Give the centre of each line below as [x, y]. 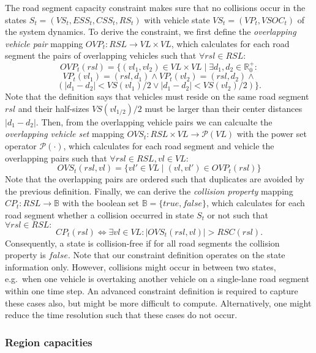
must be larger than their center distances [224, 108]
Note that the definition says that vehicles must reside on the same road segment [157, 96]
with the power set [272, 134]
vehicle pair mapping [44, 43]
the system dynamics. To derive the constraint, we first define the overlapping [151, 32]
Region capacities [49, 342]
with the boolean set [101, 203]
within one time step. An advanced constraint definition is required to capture [152, 290]
